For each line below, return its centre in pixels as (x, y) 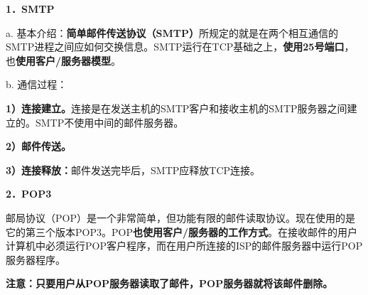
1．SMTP (30, 9)
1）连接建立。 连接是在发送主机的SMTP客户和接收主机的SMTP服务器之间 (177, 108)
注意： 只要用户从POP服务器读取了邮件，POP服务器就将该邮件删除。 (169, 283)
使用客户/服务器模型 (64, 60)
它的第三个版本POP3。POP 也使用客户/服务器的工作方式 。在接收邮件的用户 (182, 231)
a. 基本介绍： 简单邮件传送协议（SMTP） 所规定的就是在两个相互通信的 (172, 32)
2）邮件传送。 (39, 146)
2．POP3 (29, 194)
